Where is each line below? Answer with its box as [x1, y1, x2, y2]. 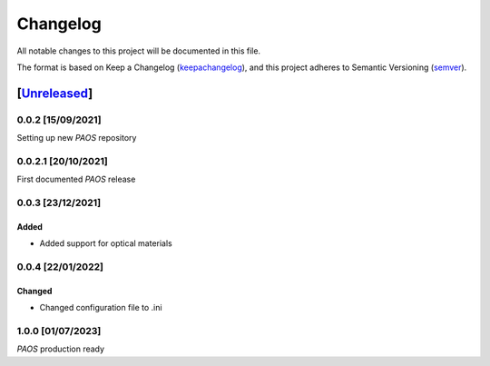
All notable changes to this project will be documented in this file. [16, 45, 261, 56]
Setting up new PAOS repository [16, 133, 137, 143]
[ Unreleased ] [16, 85, 93, 101]
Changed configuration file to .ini [39, 302, 162, 313]
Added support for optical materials [39, 238, 172, 249]
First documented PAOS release [16, 173, 136, 185]
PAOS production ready [16, 343, 104, 354]
